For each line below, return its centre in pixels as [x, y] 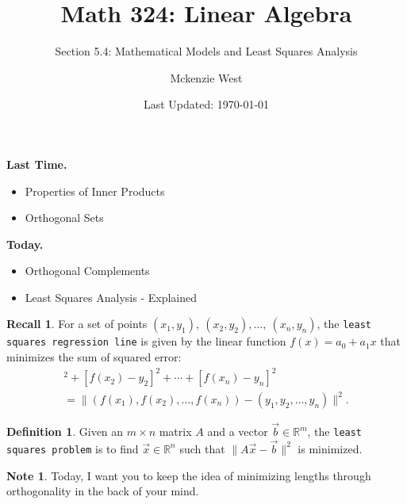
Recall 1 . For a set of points [77, 324]
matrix [175, 431]
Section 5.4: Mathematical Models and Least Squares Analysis [206, 51]
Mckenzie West [206, 77]
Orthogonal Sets [64, 218]
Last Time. [37, 164]
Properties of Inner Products [95, 191]
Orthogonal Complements [87, 271]
